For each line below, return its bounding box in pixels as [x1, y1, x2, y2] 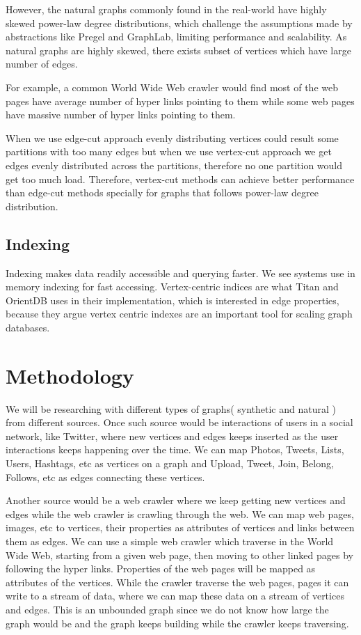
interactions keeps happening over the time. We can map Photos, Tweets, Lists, [6, 442, 344, 457]
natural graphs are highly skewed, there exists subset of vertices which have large [6, 42, 351, 57]
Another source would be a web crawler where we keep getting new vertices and [6, 493, 346, 508]
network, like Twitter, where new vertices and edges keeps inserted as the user [6, 428, 339, 443]
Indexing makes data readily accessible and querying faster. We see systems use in [6, 265, 355, 280]
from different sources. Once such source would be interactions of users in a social [6, 415, 353, 430]
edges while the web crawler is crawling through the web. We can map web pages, [6, 506, 354, 521]
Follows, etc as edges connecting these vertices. [6, 469, 205, 484]
